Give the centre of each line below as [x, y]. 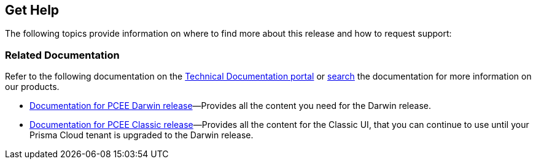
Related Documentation [62, 55]
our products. [32, 87]
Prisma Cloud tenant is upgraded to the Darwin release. [142, 135]
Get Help [32, 10]
